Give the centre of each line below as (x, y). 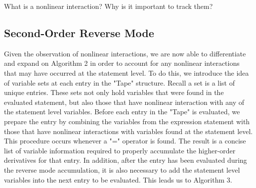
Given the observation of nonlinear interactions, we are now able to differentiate (125, 53)
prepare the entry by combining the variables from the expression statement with (127, 121)
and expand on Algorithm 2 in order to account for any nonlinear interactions (122, 63)
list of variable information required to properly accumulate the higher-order (120, 150)
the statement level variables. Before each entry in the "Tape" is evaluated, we (122, 112)
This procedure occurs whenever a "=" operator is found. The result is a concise (125, 141)
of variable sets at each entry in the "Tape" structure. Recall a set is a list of (119, 82)
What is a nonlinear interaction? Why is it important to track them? (108, 6)
